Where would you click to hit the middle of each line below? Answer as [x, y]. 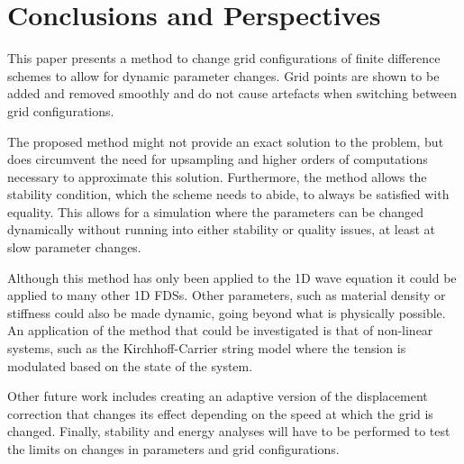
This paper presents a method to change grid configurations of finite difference [224, 58]
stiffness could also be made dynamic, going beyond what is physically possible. [227, 312]
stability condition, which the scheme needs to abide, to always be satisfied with [228, 194]
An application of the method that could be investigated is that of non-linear [220, 330]
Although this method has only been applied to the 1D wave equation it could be [232, 277]
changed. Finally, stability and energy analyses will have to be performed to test [229, 431]
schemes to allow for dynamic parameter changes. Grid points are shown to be [223, 75]
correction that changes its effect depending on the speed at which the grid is [220, 413]
